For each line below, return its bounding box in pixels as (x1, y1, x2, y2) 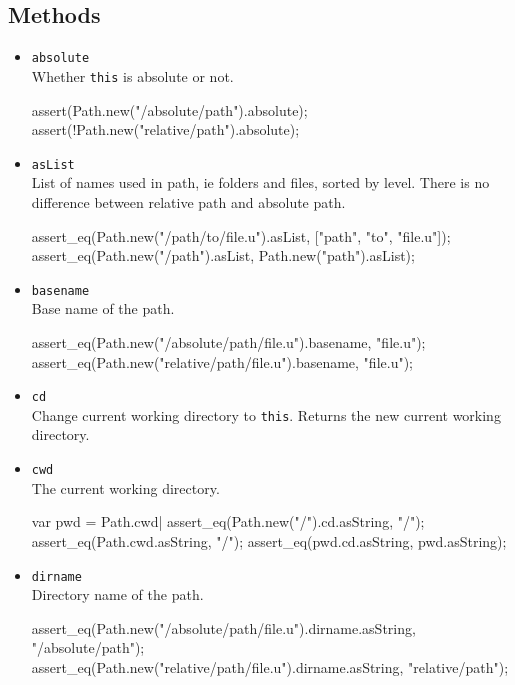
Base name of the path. (31, 298, 175, 319)
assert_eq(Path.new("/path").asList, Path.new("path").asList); (31, 245, 415, 266)
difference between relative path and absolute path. (31, 191, 346, 212)
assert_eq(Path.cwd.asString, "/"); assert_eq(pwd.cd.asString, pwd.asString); (31, 530, 507, 551)
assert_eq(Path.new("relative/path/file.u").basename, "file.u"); (31, 351, 414, 372)
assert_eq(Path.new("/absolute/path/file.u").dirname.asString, (31, 617, 416, 638)
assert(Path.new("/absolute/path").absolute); (31, 99, 308, 120)
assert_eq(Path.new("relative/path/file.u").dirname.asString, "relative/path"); (31, 656, 509, 677)
